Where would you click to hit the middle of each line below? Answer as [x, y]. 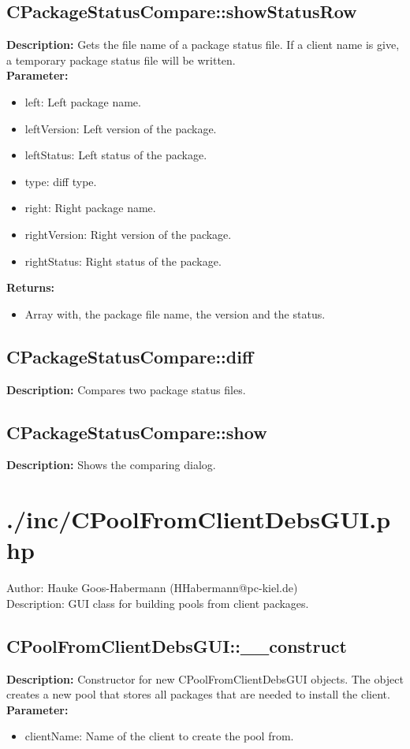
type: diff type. [61, 181]
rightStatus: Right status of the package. [123, 261]
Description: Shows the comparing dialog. [111, 465]
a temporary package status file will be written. [121, 60]
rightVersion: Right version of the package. [128, 234]
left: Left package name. [83, 101]
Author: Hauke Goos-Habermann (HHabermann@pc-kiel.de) [152, 588]
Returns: [31, 287]
